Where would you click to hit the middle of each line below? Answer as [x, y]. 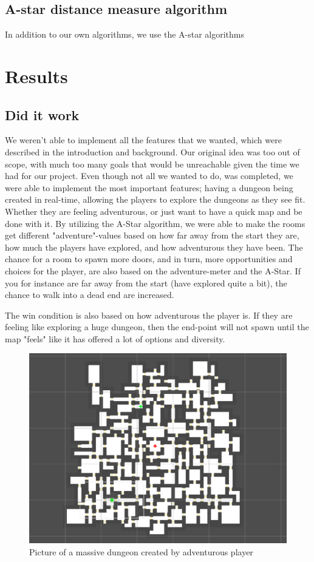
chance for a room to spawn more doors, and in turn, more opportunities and [149, 259]
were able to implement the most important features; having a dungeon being [149, 187]
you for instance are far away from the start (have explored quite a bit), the [146, 283]
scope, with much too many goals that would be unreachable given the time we [152, 164]
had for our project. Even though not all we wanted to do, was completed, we [149, 176]
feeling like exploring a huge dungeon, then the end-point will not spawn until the [157, 327]
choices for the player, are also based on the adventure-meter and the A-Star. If [153, 270]
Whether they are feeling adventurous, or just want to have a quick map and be [154, 211]
